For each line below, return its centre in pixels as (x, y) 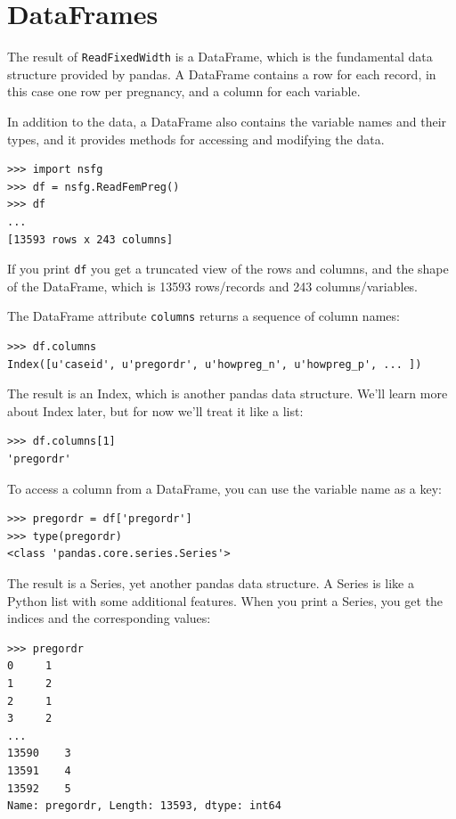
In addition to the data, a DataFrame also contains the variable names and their (227, 121)
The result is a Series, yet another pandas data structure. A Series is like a (211, 582)
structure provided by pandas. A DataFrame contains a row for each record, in (222, 74)
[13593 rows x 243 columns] (90, 239)
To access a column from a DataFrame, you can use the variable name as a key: (225, 488)
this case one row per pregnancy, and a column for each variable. (184, 91)
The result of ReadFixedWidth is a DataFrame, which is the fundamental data (220, 57)
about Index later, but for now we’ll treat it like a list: (155, 410)
